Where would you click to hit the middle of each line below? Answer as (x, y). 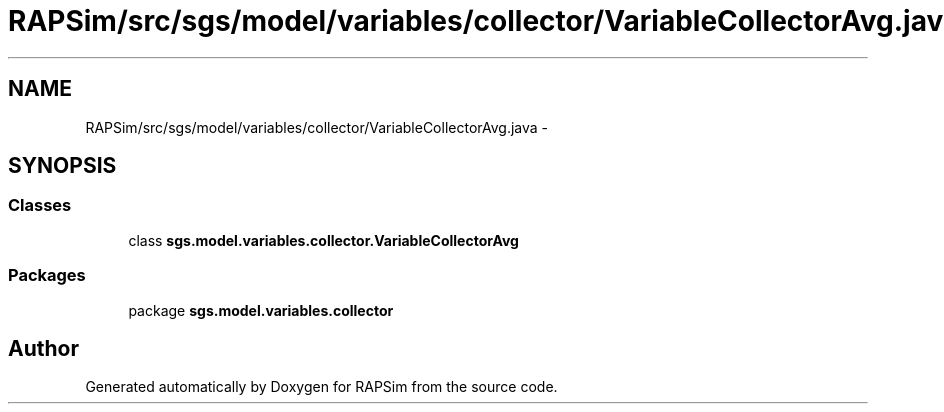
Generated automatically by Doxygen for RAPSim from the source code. (321, 387)
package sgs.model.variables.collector (261, 310)
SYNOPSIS (62, 166)
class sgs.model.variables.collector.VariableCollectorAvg (323, 240)
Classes (40, 205)
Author (43, 348)
